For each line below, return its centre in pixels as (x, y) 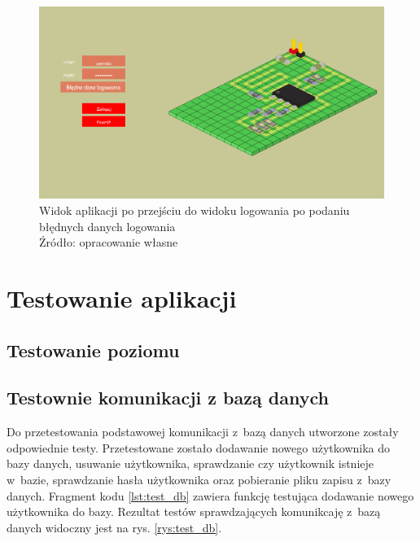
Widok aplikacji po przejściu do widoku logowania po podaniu (195, 210)
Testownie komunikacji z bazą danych (168, 398)
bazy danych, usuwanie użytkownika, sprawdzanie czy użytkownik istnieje (190, 463)
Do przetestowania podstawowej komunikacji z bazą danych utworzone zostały (203, 432)
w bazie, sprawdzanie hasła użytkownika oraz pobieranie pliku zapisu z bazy (199, 479)
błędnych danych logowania (107, 226)
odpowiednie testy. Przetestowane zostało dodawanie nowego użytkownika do (199, 447)
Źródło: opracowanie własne (109, 242)
